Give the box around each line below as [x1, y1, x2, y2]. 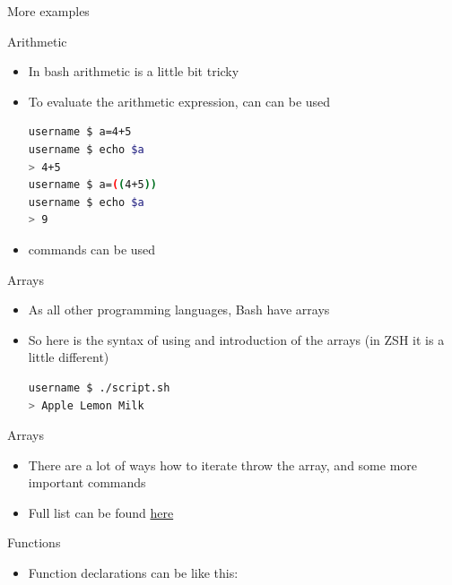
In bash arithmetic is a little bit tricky [28, 62, 239, 81]
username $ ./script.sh [28, 381, 170, 394]
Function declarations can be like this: [28, 563, 239, 582]
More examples [7, 2, 90, 20]
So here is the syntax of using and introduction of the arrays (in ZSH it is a [28, 330, 445, 348]
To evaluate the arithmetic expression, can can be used [28, 91, 331, 110]
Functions [7, 533, 61, 552]
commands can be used [28, 239, 156, 258]
